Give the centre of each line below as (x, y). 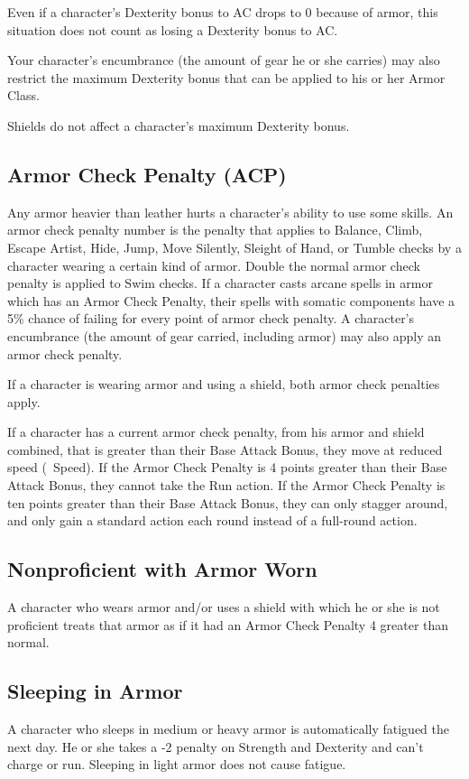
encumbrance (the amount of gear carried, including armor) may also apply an (224, 335)
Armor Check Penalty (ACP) (147, 174)
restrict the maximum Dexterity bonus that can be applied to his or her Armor (226, 77)
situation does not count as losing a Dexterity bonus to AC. (173, 29)
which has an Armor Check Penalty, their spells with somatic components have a (231, 300)
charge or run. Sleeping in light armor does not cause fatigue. (177, 764)
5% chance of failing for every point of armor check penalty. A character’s (211, 318)
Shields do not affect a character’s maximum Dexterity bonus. (179, 125)
